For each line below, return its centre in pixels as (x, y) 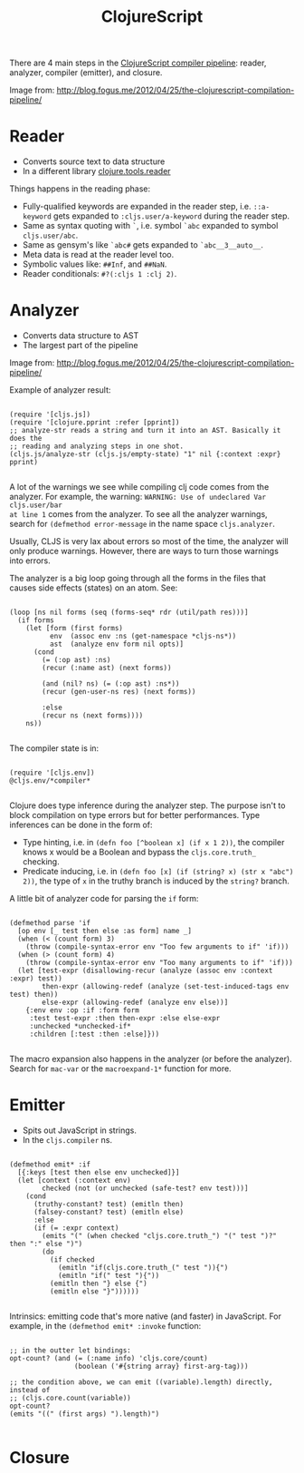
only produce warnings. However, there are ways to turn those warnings (144, 551)
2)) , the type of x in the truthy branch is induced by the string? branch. (156, 881)
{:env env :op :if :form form (83, 1010)
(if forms (36, 620)
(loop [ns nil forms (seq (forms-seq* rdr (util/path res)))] (129, 613)
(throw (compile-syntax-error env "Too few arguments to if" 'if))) (157, 947)
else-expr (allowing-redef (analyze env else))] (135, 1003)
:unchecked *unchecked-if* (80, 1027)
